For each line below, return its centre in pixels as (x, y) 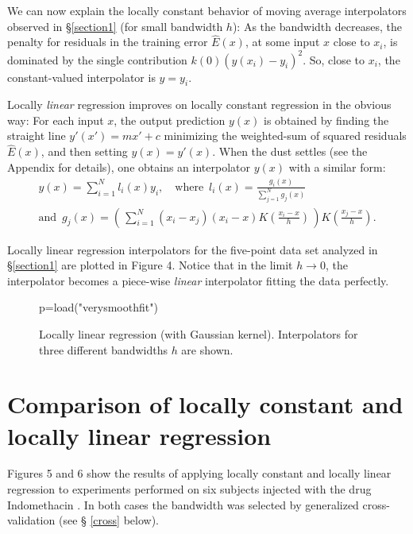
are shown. (207, 349)
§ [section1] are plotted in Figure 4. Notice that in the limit (150, 265)
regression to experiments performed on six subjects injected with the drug (189, 489)
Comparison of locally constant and (205, 404)
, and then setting (84, 151)
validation (31, 520)
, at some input (282, 42)
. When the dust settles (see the (290, 151)
